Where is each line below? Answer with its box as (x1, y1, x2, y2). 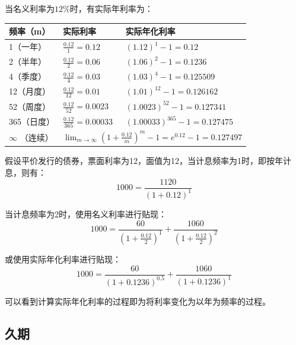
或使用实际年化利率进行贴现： (5, 252, 121, 265)
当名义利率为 (5, 2, 55, 14)
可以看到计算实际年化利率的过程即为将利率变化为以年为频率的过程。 (5, 295, 270, 307)
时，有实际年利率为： (69, 2, 153, 14)
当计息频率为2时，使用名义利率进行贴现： (5, 207, 167, 220)
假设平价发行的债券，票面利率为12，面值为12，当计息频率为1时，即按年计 (5, 154, 291, 167)
